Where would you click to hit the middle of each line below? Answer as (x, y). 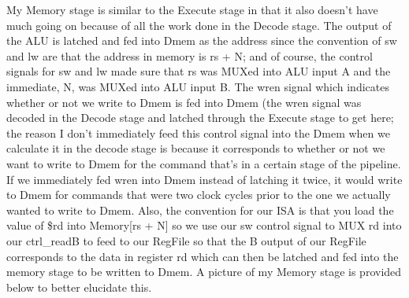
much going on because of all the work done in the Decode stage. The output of (199, 25)
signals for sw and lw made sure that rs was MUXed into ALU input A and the (199, 71)
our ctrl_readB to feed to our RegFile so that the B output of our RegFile (186, 240)
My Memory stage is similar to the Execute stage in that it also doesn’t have (192, 9)
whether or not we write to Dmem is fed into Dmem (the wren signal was (184, 102)
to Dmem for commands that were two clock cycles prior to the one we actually (199, 195)
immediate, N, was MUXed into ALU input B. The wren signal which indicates (198, 86)
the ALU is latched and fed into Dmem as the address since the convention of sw (202, 40)
